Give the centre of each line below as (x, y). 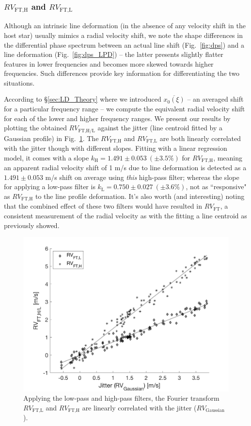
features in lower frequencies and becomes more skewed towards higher (109, 63)
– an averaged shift (215, 99)
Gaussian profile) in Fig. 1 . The (51, 138)
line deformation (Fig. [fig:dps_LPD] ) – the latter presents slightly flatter (114, 54)
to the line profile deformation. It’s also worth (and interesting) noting (140, 196)
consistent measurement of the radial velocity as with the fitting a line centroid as (125, 216)
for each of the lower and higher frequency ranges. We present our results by (117, 118)
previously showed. (32, 225)
